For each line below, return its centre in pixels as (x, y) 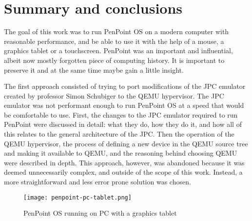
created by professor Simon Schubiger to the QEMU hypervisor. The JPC (114, 95)
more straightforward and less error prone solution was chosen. (97, 182)
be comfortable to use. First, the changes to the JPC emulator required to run (121, 114)
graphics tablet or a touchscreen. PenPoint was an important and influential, (118, 50)
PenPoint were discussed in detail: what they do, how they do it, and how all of (123, 124)
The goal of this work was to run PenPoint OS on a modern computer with (116, 31)
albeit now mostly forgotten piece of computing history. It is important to (114, 60)
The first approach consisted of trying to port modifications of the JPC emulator (125, 86)
